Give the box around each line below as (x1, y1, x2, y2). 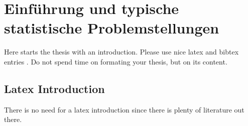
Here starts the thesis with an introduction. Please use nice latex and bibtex (4, 46, 239, 57)
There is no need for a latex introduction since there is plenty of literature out (4, 104, 244, 114)
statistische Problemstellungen (4, 17, 219, 38)
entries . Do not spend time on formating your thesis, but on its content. (4, 56, 227, 66)
